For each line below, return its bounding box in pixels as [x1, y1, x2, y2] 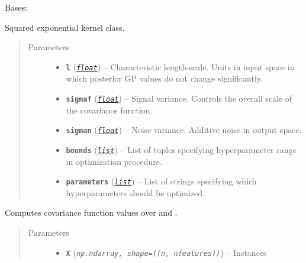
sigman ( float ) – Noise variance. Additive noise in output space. [66, 124, 302, 136]
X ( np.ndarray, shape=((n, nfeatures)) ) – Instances [66, 246, 267, 258]
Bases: [5, 1, 28, 13]
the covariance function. [66, 103, 153, 116]
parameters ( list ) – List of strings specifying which [66, 175, 257, 187]
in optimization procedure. [66, 155, 162, 167]
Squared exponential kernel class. [5, 21, 125, 33]
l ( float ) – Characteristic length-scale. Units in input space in [66, 60, 295, 73]
